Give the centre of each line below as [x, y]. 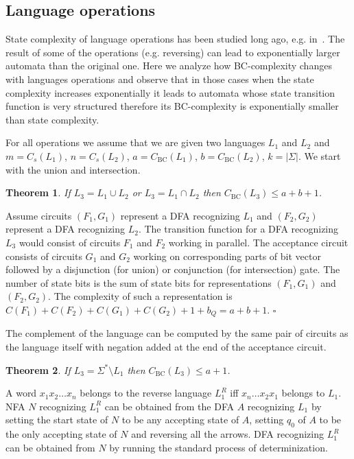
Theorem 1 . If [38, 192]
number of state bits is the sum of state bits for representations [139, 282]
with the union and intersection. [73, 169]
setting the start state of [57, 420]
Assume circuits [39, 215]
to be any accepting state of [180, 420]
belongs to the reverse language [146, 393]
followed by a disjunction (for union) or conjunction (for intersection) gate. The [173, 269]
